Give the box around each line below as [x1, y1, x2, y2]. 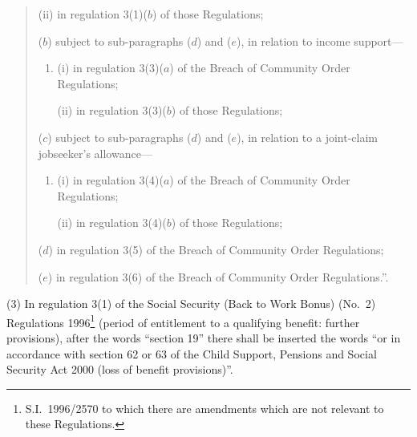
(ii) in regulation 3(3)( [57, 102, 167, 119]
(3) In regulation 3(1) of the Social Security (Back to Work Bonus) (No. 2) [6, 295, 376, 312]
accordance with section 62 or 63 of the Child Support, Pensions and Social [6, 345, 377, 362]
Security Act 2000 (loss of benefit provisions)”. [6, 361, 233, 378]
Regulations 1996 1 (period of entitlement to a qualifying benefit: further [6, 311, 360, 330]
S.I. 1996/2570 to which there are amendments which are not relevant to [25, 399, 384, 416]
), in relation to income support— [237, 32, 403, 49]
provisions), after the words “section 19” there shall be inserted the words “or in [6, 329, 401, 346]
